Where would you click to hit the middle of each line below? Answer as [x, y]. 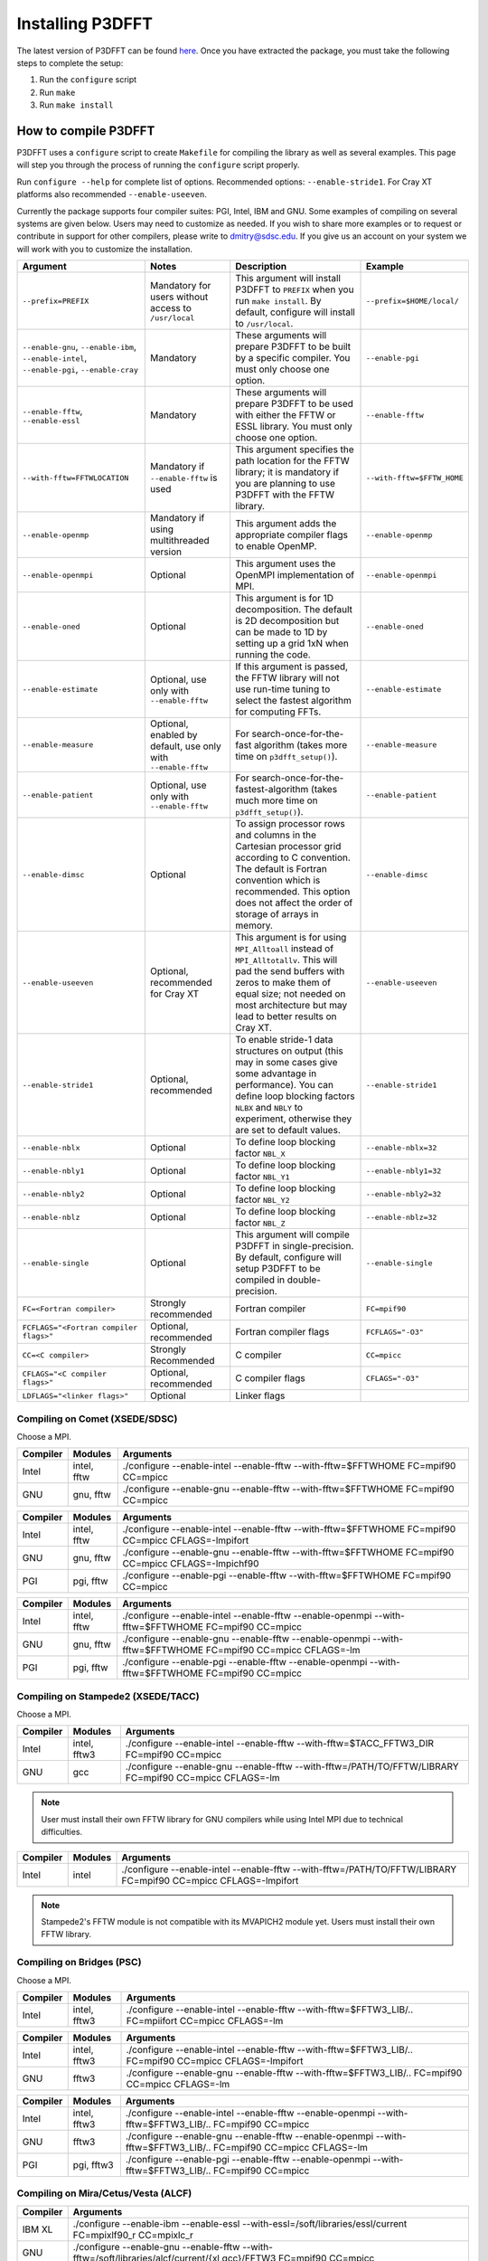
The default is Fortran [281, 869]
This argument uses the [286, 563]
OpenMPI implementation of [295, 575]
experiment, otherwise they [294, 1119]
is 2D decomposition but [287, 621]
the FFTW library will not [287, 678]
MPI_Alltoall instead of [285, 949]
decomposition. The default [294, 610]
